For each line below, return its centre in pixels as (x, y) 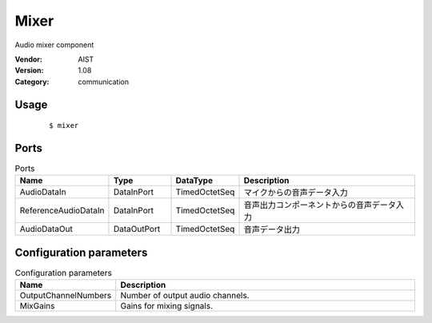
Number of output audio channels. (185, 296)
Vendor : (29, 59)
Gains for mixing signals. (167, 306)
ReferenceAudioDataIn (62, 210)
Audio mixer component (54, 45)
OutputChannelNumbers (66, 296)
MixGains (37, 306)
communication (104, 82)
